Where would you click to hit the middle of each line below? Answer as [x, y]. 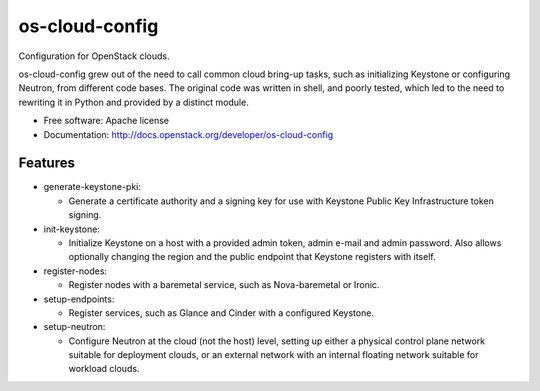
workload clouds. [104, 369]
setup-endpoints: [79, 299]
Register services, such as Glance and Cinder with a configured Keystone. [221, 312]
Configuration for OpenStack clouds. [94, 56]
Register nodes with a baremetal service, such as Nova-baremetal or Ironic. [224, 285]
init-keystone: [71, 229]
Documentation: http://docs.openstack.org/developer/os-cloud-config [188, 134]
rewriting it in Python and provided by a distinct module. [133, 102]
